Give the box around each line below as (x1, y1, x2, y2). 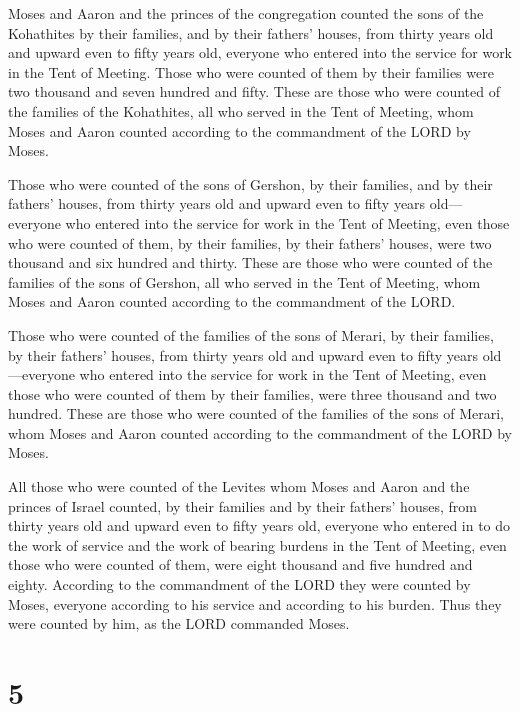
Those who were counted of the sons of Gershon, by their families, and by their (8, 173, 493, 194)
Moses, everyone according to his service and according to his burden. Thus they (8, 593, 502, 614)
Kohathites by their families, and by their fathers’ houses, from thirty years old (8, 22, 494, 43)
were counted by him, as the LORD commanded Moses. (8, 613, 350, 634)
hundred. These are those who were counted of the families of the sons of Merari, (8, 403, 504, 424)
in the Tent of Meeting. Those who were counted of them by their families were (8, 61, 494, 82)
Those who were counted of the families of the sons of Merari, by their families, (8, 324, 494, 345)
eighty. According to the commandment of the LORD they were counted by (8, 574, 471, 595)
